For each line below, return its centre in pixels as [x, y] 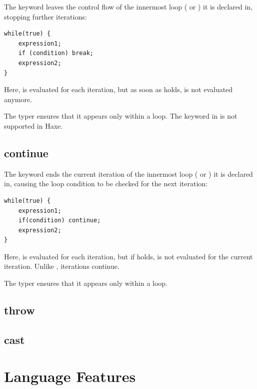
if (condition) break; [56, 53]
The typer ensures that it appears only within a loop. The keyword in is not [121, 116]
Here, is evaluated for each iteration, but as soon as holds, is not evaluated [118, 89]
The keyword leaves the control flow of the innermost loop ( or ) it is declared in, [128, 7]
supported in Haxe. [33, 125]
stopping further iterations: [45, 16]
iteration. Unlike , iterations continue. [62, 266]
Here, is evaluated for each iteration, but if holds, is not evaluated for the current [128, 256]
